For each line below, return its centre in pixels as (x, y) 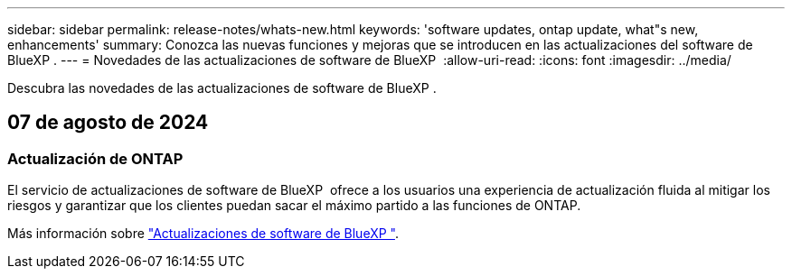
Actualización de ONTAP (95, 158)
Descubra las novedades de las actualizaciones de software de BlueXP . (222, 88)
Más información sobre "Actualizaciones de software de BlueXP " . (203, 234)
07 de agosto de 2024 (108, 123)
